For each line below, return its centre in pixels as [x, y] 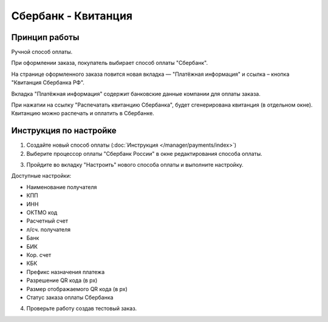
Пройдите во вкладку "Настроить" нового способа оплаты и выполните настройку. [135, 165]
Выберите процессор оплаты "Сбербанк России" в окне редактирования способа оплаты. [144, 153]
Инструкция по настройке [64, 131]
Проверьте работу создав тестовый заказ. [82, 309]
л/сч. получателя [49, 229]
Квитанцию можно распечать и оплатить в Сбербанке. [83, 113]
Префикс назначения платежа [66, 272]
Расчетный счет [47, 221]
